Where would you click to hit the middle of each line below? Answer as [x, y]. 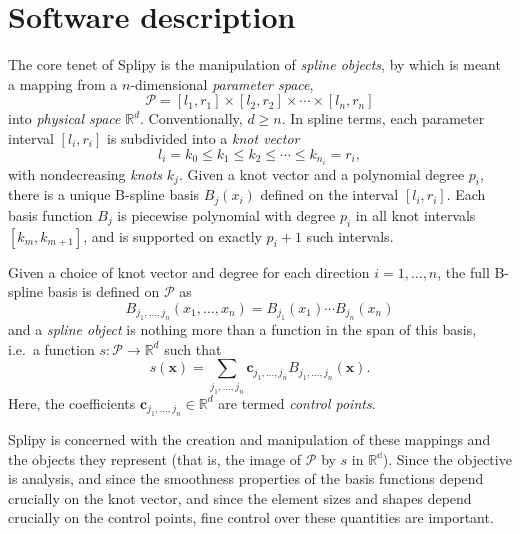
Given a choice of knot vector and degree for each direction [189, 271]
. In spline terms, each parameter [383, 118]
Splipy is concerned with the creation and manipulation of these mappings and [249, 439]
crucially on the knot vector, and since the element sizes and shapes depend [240, 497]
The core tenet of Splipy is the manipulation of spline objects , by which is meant [254, 64]
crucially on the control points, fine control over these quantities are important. [251, 517]
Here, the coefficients [72, 402]
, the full [463, 271]
